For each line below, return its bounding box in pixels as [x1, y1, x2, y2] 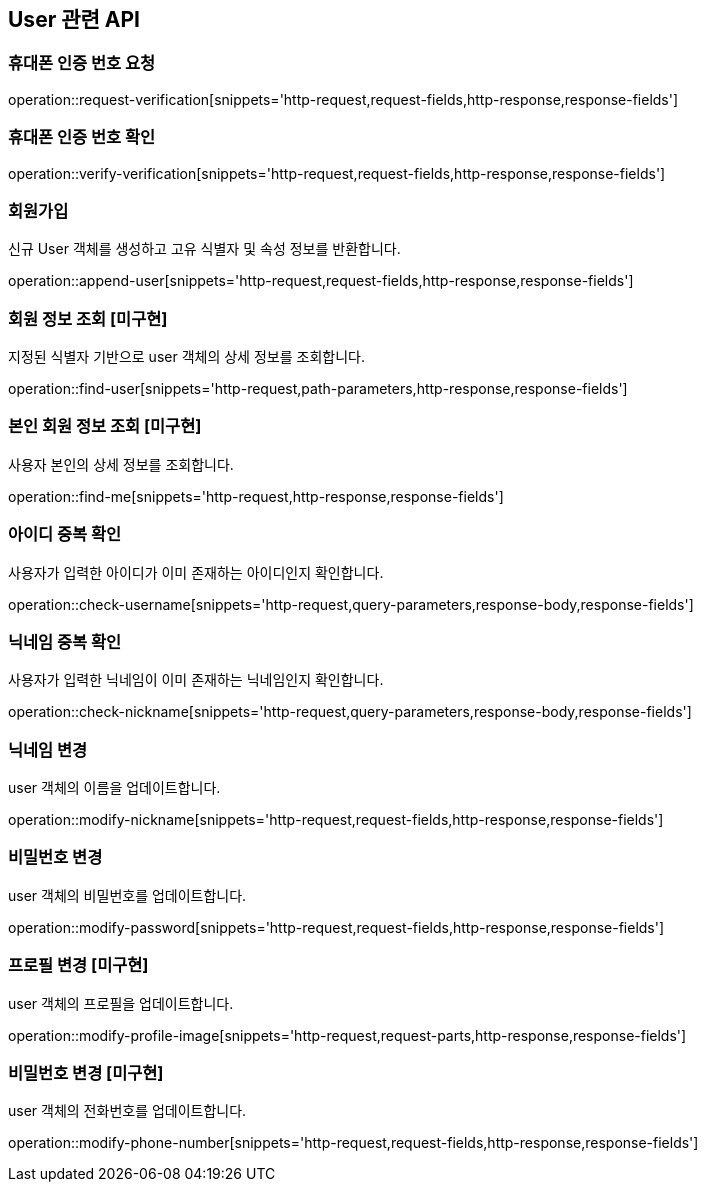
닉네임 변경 [8, 739, 88, 760]
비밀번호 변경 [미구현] [8, 1062, 164, 1083]
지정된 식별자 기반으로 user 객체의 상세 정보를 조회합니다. [8, 348, 365, 366]
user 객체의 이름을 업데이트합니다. [8, 779, 221, 797]
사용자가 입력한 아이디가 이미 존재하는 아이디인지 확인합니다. [8, 563, 384, 581]
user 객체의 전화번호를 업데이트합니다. [8, 1102, 247, 1120]
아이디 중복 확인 [8, 524, 122, 545]
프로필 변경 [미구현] [8, 955, 149, 976]
